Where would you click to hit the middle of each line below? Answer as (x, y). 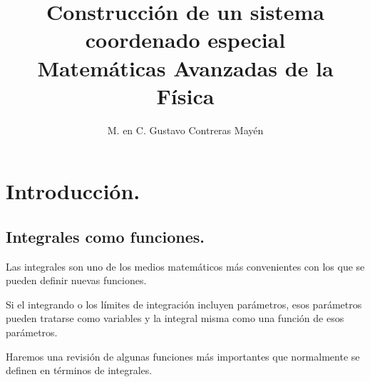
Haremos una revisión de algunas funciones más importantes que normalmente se (183, 356)
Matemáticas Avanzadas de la (185, 67)
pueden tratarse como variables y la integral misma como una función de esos (175, 318)
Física (185, 95)
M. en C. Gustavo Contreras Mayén (185, 130)
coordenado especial (185, 40)
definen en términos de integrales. (79, 370)
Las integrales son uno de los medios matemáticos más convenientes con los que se (185, 266)
